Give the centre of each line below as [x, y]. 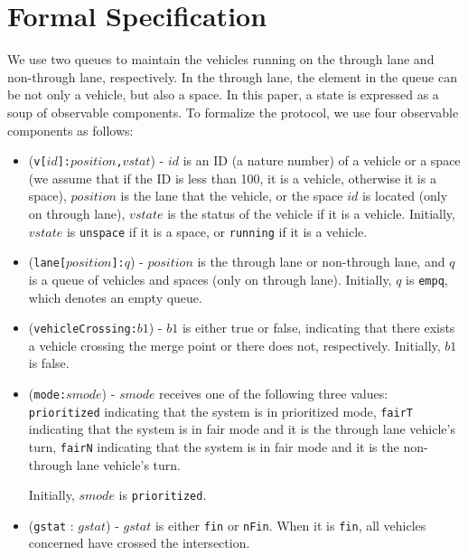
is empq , [427, 279]
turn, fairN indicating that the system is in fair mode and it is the [214, 446]
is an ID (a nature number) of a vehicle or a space [322, 160]
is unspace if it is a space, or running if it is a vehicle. [217, 231]
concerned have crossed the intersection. [139, 543]
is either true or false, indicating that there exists [318, 328]
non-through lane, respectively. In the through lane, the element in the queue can [232, 76]
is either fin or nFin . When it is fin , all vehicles [290, 525]
